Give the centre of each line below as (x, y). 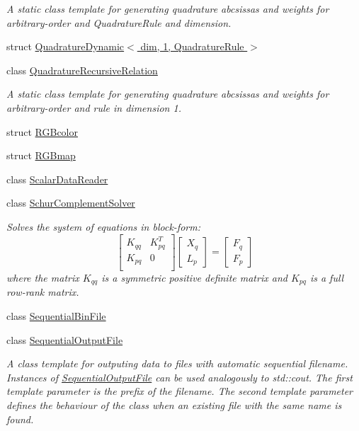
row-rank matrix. (43, 292)
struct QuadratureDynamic (65, 46)
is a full (327, 278)
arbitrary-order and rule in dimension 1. (94, 107)
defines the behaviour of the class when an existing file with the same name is (174, 405)
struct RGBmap (41, 155)
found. (20, 419)
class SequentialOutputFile (65, 339)
